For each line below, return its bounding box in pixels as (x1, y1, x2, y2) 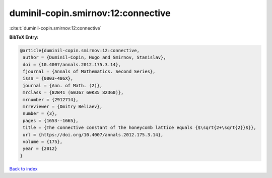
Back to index (9, 165, 38, 171)
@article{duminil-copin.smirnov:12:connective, (20, 48, 140, 53)
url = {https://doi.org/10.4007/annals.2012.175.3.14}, (23, 132, 164, 137)
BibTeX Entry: (9, 34, 39, 40)
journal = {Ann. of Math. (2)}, (23, 83, 103, 88)
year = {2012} (23, 146, 57, 151)
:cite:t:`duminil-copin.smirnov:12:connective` (9, 25, 102, 31)
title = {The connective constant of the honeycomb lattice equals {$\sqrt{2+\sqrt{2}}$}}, (23, 125, 256, 130)
